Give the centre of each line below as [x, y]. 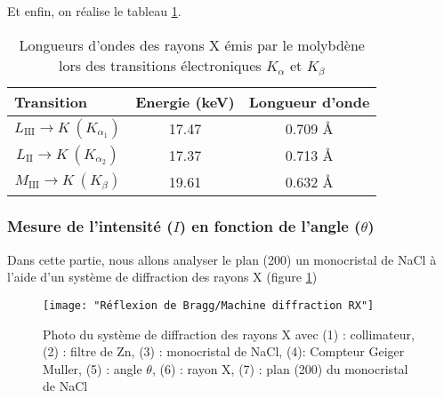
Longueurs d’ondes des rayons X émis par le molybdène [192, 44]
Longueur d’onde [309, 101]
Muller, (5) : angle [93, 368]
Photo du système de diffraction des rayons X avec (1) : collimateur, [229, 334]
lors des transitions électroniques [160, 65]
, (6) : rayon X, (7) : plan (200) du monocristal [280, 368]
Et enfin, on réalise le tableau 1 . [94, 11]
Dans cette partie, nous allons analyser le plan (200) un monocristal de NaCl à [222, 259]
